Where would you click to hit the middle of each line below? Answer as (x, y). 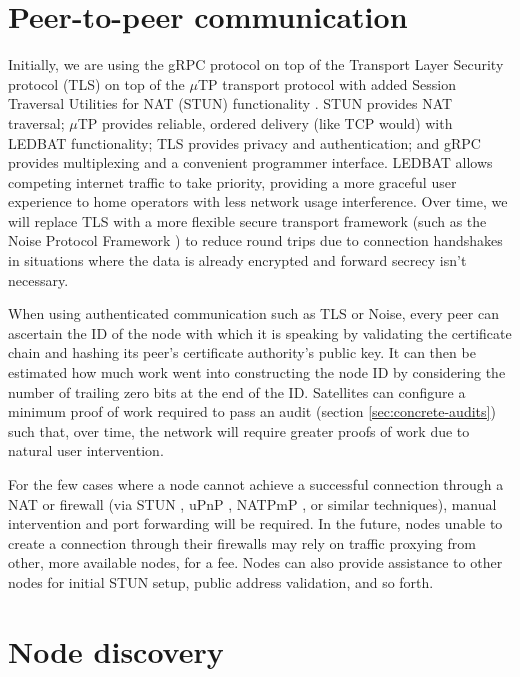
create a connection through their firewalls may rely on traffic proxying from (242, 542)
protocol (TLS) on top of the (96, 83)
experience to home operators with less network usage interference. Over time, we (258, 201)
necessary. (38, 279)
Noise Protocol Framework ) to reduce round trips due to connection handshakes (255, 240)
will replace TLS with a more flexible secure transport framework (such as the (247, 220)
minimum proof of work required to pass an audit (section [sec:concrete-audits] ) (252, 411)
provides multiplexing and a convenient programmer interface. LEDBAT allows (250, 162)
